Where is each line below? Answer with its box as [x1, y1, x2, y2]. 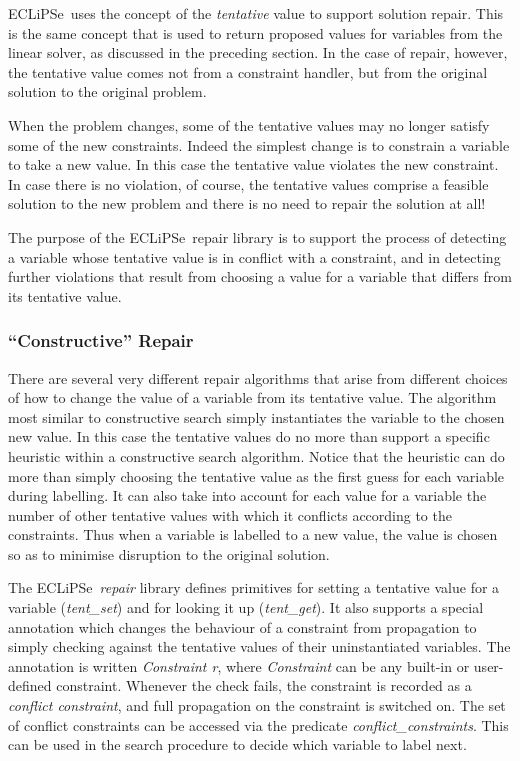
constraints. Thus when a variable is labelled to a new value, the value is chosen [8, 524, 498, 545]
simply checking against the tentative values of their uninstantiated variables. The [8, 636, 511, 657]
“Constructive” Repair [8, 328, 194, 353]
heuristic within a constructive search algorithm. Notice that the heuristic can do [8, 445, 505, 466]
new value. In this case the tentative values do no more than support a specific [8, 426, 490, 447]
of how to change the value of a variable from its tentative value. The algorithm [8, 387, 497, 408]
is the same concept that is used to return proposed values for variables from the [8, 22, 503, 43]
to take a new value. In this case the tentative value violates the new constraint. [8, 154, 499, 175]
